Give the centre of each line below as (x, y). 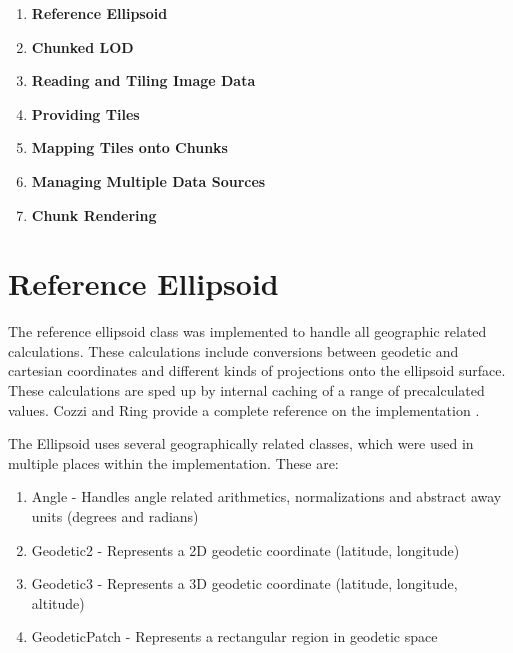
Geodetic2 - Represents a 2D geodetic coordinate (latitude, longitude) (245, 549)
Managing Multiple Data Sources (148, 180)
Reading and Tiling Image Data (143, 80)
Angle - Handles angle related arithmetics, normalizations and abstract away (266, 496)
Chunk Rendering (94, 214)
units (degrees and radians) (115, 516)
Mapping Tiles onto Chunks (129, 147)
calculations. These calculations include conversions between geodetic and (233, 350)
